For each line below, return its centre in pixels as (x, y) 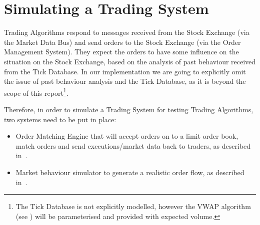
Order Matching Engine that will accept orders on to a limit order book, (127, 136)
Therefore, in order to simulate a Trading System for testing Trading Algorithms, (129, 109)
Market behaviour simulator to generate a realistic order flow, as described (130, 172)
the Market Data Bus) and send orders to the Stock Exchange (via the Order (122, 42)
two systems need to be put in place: (60, 119)
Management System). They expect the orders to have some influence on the (121, 52)
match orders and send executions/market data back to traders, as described (133, 145)
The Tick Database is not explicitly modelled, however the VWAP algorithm (133, 206)
